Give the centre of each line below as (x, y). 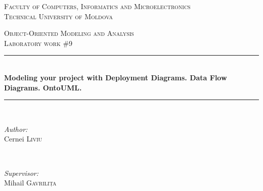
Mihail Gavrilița (30, 183)
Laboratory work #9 (38, 43)
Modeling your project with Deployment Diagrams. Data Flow (116, 77)
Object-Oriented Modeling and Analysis (69, 33)
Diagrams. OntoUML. (43, 87)
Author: (16, 129)
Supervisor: (21, 173)
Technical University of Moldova (59, 16)
